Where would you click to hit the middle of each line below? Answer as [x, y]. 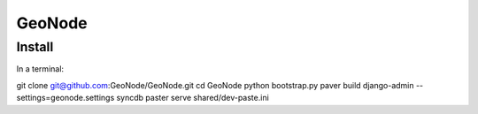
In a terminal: [40, 69]
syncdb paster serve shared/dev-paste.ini [193, 98]
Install [35, 47]
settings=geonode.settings [66, 98]
